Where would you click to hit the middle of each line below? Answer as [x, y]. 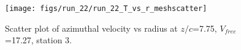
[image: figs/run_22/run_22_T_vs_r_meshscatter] [106, 9]
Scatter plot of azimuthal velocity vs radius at [91, 28]
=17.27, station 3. [38, 40]
